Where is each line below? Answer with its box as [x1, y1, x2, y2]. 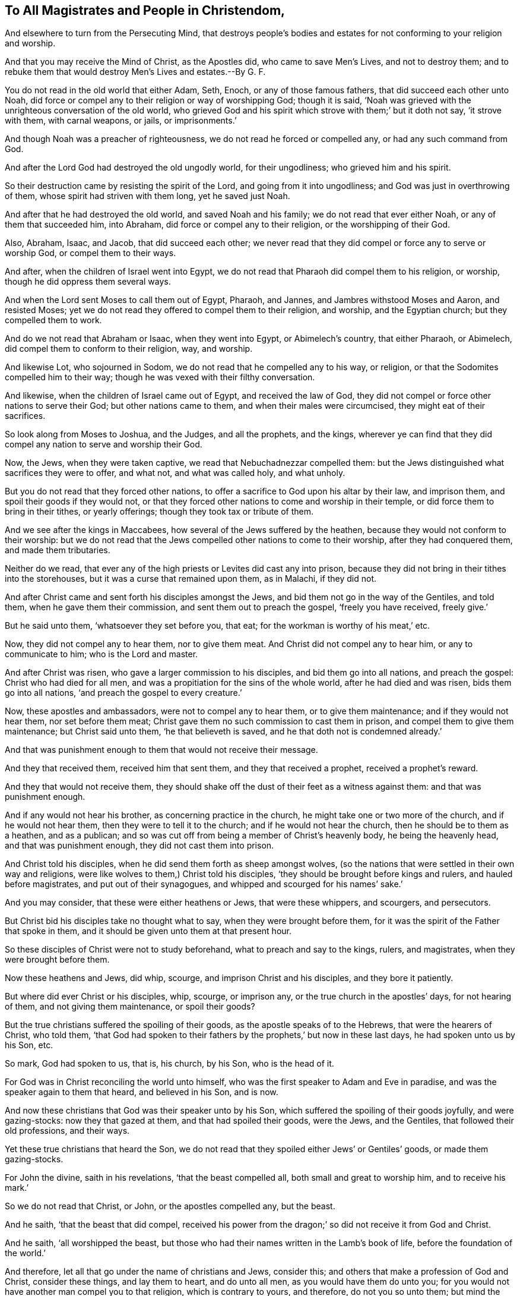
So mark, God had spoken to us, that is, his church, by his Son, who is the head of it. [5, 1058, 334, 1069]
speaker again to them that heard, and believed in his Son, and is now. [5, 1087, 278, 1098]
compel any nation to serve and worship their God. [5, 439, 202, 450]
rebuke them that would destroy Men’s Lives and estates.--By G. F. [5, 67, 266, 77]
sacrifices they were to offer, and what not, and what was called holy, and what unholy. [5, 468, 345, 478]
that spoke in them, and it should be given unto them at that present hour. [5, 926, 291, 936]
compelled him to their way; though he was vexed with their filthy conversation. [5, 372, 315, 383]
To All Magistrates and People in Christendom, [5, 3, 286, 18]
